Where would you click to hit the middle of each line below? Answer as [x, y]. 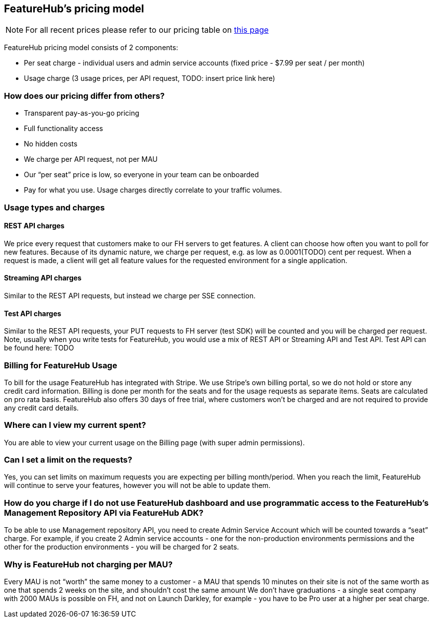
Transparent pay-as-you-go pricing [82, 113]
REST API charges [34, 226]
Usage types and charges [54, 207]
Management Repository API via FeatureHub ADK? [104, 513]
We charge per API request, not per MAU [91, 159]
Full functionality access [64, 129]
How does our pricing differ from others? [85, 96]
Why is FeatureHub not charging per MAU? [88, 564]
